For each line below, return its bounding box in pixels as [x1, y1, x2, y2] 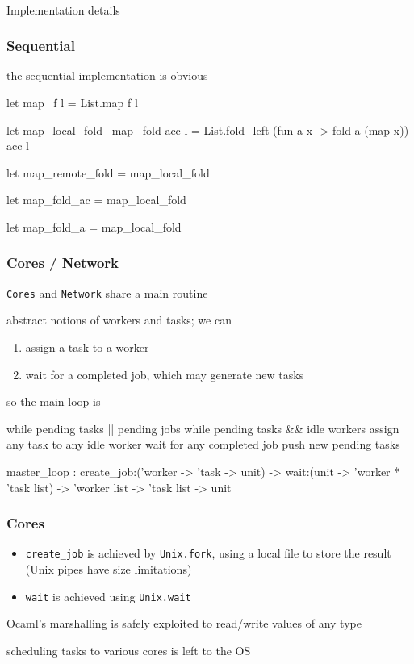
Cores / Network [6, 253, 119, 273]
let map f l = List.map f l [6, 94, 138, 111]
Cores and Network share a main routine [6, 284, 208, 301]
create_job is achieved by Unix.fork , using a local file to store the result [25, 545, 391, 562]
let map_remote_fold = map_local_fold [6, 164, 210, 181]
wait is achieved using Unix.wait [25, 587, 191, 604]
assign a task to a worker [25, 339, 149, 356]
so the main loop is [6, 393, 101, 410]
